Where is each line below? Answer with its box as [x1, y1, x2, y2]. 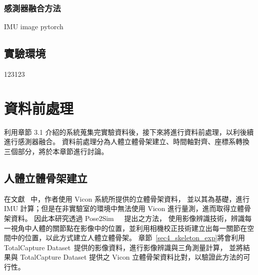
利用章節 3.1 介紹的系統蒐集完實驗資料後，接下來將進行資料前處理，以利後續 [4, 126, 254, 137]
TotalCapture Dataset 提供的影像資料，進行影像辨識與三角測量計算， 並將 [4, 242, 243, 252]
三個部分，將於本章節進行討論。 [4, 146, 108, 156]
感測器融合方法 [4, 1, 61, 14]
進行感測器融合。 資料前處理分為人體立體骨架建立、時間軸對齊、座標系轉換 [4, 136, 250, 147]
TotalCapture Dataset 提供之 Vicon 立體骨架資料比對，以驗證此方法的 [20, 252, 244, 262]
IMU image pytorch [4, 21, 64, 32]
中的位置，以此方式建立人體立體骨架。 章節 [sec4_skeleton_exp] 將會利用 [10, 232, 245, 243]
